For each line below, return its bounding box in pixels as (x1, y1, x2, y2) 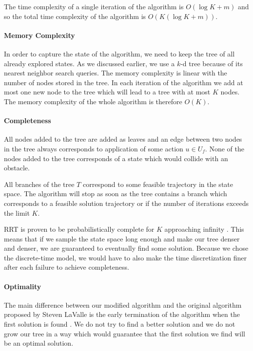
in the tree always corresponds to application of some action (4, 143, 183, 153)
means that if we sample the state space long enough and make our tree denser (4, 233, 240, 243)
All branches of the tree (4, 179, 75, 189)
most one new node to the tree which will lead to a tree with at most (4, 87, 211, 97)
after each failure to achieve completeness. (4, 262, 129, 272)
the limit (4, 207, 30, 218)
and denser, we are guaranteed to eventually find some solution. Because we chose (4, 243, 249, 253)
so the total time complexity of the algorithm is (4, 11, 146, 21)
